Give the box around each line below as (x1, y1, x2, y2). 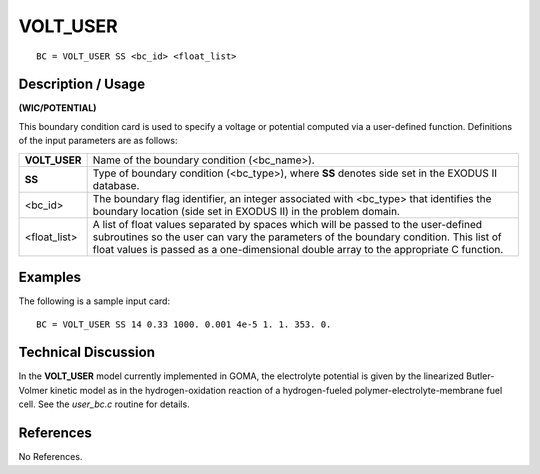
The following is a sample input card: (18, 295, 170, 307)
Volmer (18, 384, 49, 396)
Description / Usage (18, 76, 145, 93)
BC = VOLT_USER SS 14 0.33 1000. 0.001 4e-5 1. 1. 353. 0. (36, 318, 332, 330)
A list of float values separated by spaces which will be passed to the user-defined (92, 217, 483, 231)
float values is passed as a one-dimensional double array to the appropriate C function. (92, 242, 504, 256)
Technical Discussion (18, 344, 155, 361)
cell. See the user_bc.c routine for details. (18, 398, 190, 410)
